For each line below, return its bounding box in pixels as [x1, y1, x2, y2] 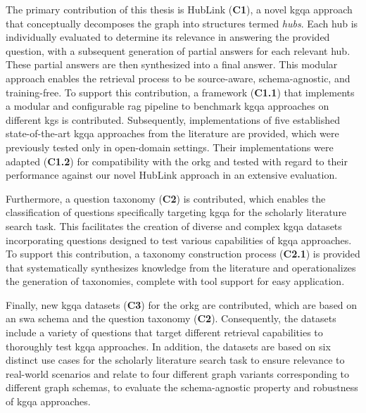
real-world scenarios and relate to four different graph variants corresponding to [6, 366, 349, 381]
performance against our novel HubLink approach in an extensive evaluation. [6, 167, 338, 182]
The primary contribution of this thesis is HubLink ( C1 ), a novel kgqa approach [6, 2, 353, 16]
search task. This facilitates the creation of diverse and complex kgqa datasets [6, 218, 342, 233]
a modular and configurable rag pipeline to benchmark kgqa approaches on [6, 99, 329, 113]
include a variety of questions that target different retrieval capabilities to [6, 325, 323, 340]
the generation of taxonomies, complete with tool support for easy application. [6, 274, 345, 288]
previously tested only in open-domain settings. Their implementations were [6, 139, 334, 154]
